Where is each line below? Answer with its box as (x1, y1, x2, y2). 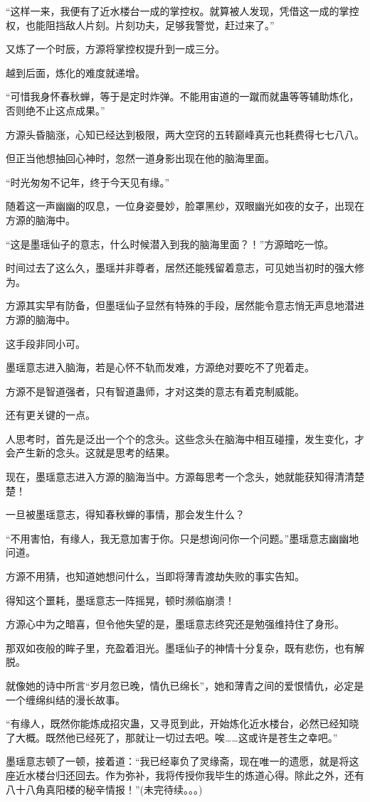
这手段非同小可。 (6, 336, 85, 351)
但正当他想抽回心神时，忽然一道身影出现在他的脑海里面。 (6, 151, 275, 166)
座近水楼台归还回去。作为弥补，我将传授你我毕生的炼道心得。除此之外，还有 (6, 767, 364, 782)
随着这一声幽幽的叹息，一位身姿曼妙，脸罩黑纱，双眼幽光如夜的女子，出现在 (6, 198, 364, 213)
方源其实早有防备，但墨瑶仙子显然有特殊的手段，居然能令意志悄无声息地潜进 (6, 298, 364, 313)
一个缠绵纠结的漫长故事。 (6, 692, 125, 707)
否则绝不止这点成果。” (6, 102, 105, 117)
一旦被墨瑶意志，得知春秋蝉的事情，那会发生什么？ (6, 507, 245, 522)
